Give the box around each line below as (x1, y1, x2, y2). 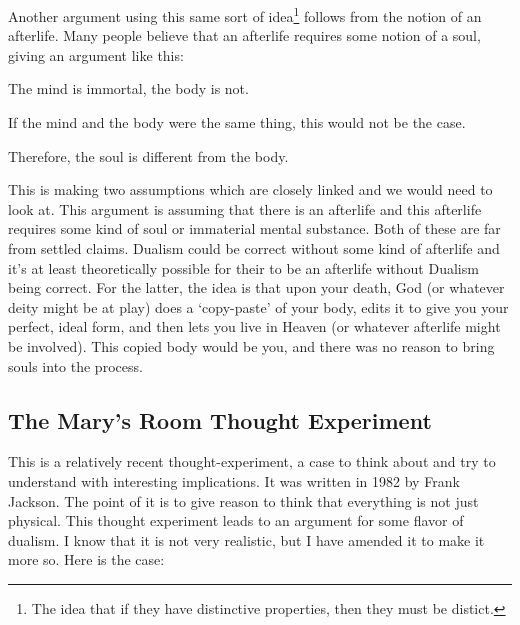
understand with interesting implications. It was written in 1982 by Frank (8, 470, 460, 491)
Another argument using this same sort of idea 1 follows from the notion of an (8, 3, 482, 26)
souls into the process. (8, 355, 143, 376)
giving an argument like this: (8, 44, 184, 65)
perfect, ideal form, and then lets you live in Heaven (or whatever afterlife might (8, 316, 501, 337)
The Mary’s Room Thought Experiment (8, 404, 432, 435)
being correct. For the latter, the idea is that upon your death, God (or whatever (8, 277, 505, 298)
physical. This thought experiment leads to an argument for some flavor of (8, 510, 464, 531)
